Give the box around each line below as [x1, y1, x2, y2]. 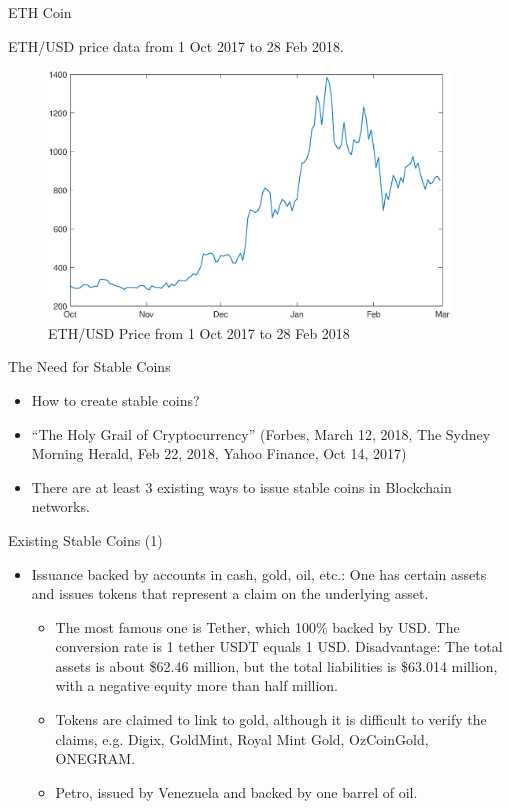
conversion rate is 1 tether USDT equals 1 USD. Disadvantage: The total [55, 636, 503, 657]
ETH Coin [8, 2, 72, 22]
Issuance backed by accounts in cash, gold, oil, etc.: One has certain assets [31, 563, 487, 584]
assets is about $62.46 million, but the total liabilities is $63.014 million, [55, 655, 498, 676]
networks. [31, 496, 90, 517]
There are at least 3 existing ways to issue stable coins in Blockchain [31, 476, 452, 497]
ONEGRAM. [55, 748, 136, 769]
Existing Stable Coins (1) [8, 529, 163, 550]
